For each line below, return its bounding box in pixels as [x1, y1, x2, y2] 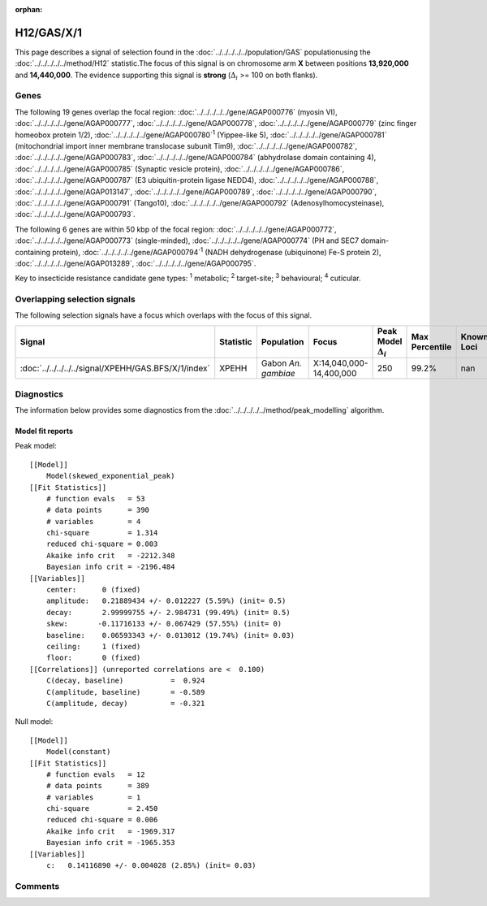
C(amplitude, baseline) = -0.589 [45, 687, 205, 696]
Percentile [411, 341, 452, 353]
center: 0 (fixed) [45, 585, 141, 595]
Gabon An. [261, 358, 302, 369]
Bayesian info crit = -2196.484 [45, 562, 175, 572]
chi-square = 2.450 [45, 804, 158, 813]
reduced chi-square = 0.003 [45, 540, 158, 548]
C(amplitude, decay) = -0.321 [45, 699, 205, 708]
